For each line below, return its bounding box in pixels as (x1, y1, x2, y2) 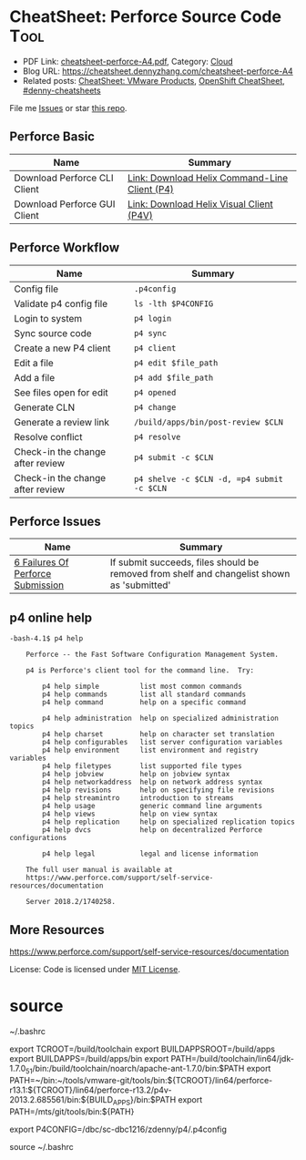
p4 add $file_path (133, 372, 214, 383)
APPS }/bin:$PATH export (112, 1093, 203, 1107)
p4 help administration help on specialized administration (42, 713, 280, 724)
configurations (9, 834, 67, 843)
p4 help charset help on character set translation (42, 730, 275, 739)
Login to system (14, 312, 83, 324)
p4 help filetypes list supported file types (42, 762, 243, 771)
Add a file (14, 371, 56, 384)
